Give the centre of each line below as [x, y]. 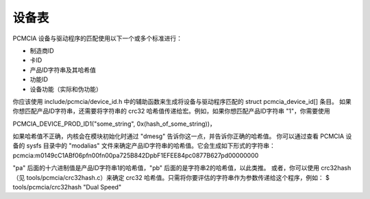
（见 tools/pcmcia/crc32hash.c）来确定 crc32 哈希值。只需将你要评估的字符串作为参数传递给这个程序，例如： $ [171, 177]
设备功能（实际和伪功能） [66, 89]
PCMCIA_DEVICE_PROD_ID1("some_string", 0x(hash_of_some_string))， [114, 124]
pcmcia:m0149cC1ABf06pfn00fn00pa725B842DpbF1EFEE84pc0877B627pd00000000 [136, 155]
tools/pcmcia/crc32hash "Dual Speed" [67, 187]
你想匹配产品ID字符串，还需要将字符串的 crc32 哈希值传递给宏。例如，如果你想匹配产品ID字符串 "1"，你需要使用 [171, 111]
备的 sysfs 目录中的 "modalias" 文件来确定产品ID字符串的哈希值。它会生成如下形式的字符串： [144, 146]
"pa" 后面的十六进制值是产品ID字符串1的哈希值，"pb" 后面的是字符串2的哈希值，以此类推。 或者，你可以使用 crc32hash [182, 168]
